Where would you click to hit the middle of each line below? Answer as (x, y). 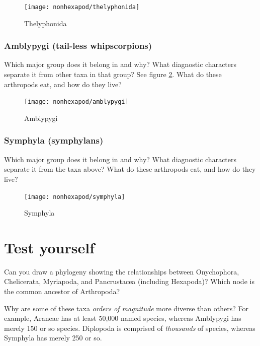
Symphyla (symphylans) (54, 140)
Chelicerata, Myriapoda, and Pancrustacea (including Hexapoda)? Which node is (129, 281)
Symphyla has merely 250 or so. (53, 338)
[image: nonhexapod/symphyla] (75, 197)
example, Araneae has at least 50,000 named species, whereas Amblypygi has (123, 318)
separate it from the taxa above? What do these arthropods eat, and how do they (130, 169)
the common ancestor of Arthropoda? (62, 291)
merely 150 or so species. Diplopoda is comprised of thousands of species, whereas (130, 328)
